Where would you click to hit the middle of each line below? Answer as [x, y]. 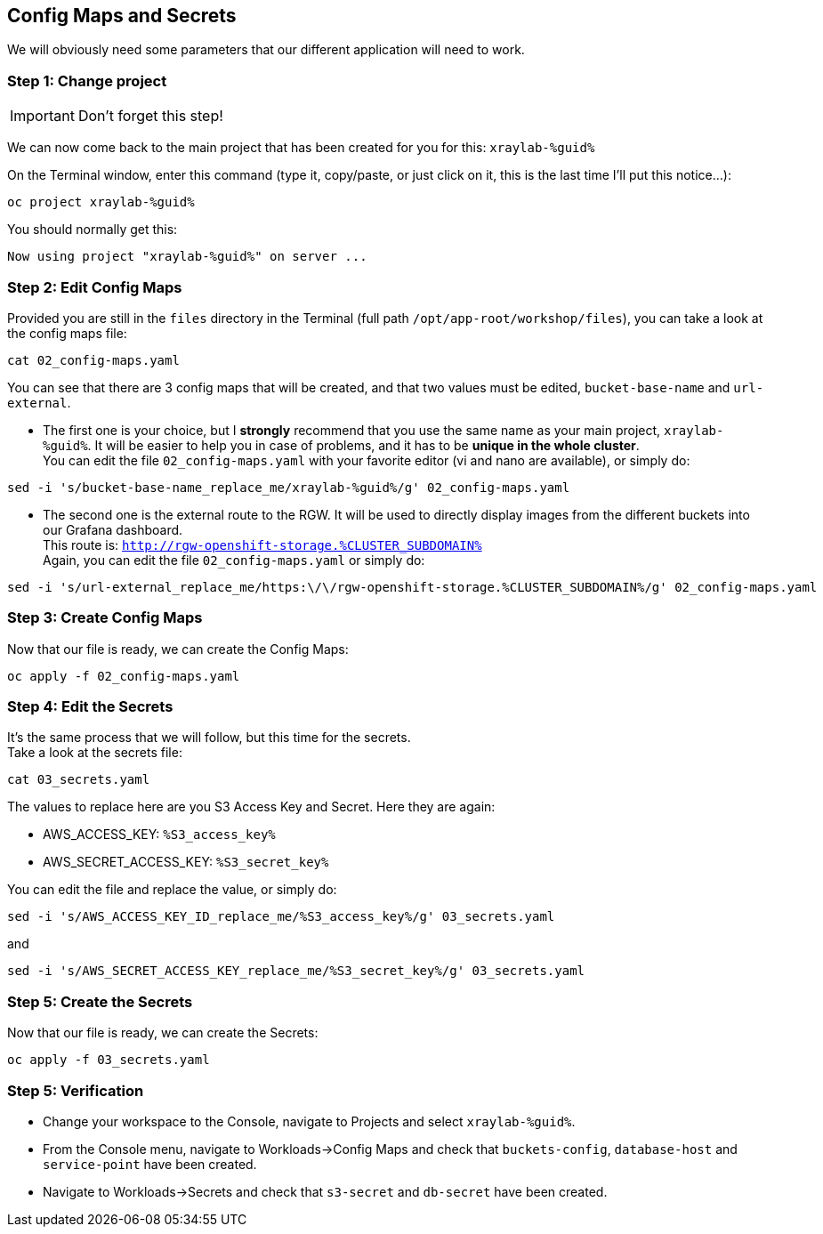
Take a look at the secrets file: [95, 753]
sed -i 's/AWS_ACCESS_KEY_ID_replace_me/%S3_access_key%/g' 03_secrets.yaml [281, 917]
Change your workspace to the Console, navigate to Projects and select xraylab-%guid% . [309, 1121]
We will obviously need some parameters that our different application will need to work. [266, 50]
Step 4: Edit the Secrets [90, 707]
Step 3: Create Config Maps [105, 618]
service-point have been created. [150, 1164]
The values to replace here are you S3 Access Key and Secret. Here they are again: [251, 807]
